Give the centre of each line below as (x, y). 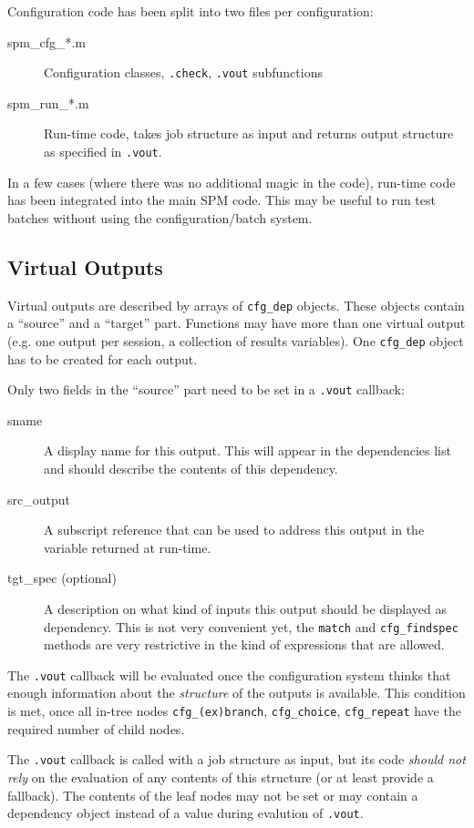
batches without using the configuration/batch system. (160, 217)
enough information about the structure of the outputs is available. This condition (237, 693)
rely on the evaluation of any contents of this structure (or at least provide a (221, 777)
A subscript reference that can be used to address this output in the (234, 530)
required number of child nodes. (96, 728)
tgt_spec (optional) (62, 578)
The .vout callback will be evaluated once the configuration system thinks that (229, 675)
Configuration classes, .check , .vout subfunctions (183, 72)
